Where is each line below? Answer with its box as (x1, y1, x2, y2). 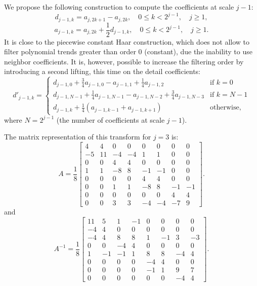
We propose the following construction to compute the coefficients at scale (4, 2, 234, 12)
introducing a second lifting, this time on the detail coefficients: (4, 66, 200, 77)
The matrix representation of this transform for (4, 131, 151, 142)
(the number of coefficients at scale (56, 114, 165, 125)
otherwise (210, 104, 239, 112)
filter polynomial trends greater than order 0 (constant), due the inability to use (4, 46, 252, 57)
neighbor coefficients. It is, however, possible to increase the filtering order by (4, 56, 244, 66)
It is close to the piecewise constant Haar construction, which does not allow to (4, 36, 250, 47)
